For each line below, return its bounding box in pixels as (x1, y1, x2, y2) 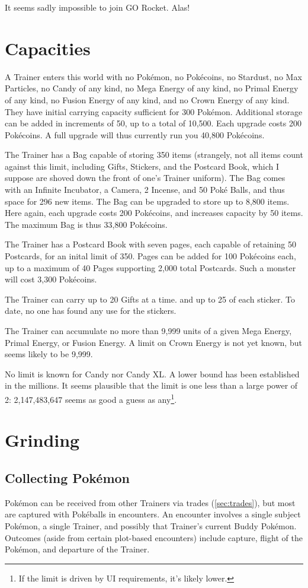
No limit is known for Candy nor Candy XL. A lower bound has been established (5, 367, 300, 380)
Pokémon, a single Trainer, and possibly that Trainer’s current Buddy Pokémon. (5, 519, 297, 532)
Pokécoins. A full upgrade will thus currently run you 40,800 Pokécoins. (5, 128, 265, 141)
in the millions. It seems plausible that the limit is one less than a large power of (5, 379, 298, 392)
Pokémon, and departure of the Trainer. (5, 543, 150, 555)
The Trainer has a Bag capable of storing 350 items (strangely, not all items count (5, 148, 303, 161)
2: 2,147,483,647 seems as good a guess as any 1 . (5, 391, 177, 405)
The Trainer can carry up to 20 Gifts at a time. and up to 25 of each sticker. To (5, 293, 296, 305)
